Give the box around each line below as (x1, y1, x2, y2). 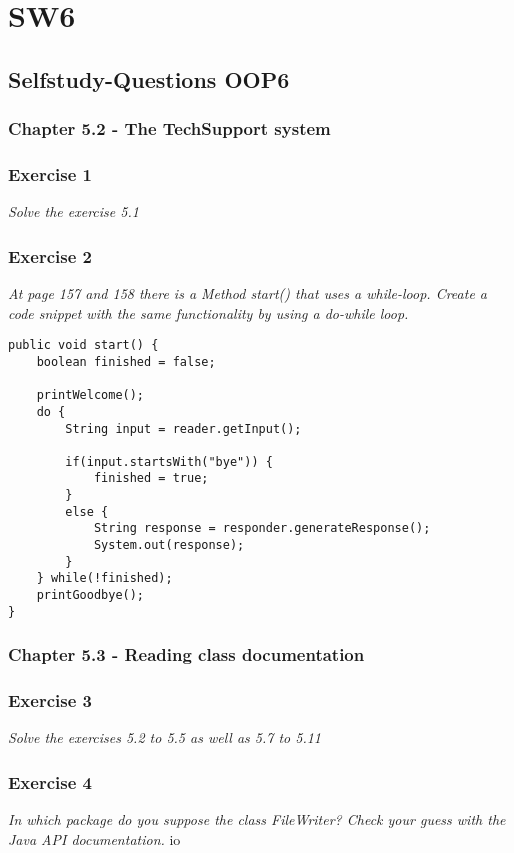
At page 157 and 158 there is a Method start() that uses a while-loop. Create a (8, 283, 487, 304)
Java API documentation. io (8, 828, 181, 849)
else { (65, 504, 109, 519)
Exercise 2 (8, 243, 92, 268)
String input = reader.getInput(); (65, 421, 302, 436)
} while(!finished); (36, 571, 173, 586)
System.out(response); (93, 538, 245, 553)
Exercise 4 (8, 769, 92, 794)
